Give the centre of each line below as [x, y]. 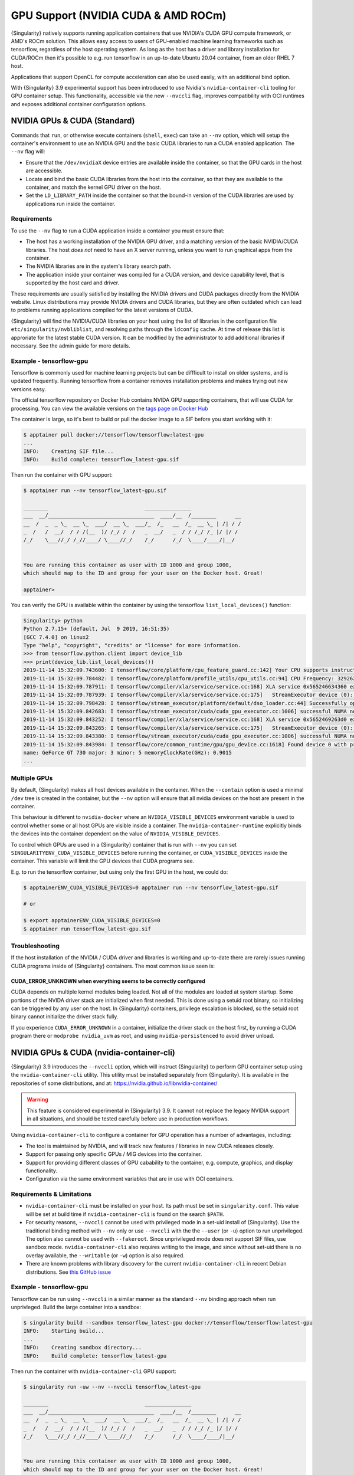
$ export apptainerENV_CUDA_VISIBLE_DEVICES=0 [92, 921]
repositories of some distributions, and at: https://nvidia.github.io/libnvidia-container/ [114, 1083]
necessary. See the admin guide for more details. [71, 346]
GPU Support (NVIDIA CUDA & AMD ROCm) [119, 15]
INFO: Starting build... [64, 1331]
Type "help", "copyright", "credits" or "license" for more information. [132, 645]
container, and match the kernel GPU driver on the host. [94, 187]
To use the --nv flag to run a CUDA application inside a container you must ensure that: [118, 231]
